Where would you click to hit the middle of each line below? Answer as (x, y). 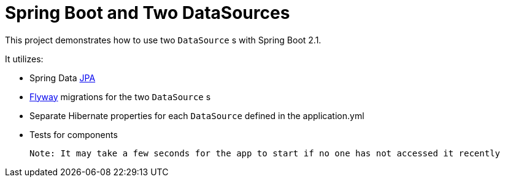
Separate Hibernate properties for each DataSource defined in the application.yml (197, 115)
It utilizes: (24, 59)
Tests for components (74, 134)
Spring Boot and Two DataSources (148, 13)
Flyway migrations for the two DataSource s (120, 96)
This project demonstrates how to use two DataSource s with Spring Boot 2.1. (163, 40)
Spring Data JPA (63, 78)
